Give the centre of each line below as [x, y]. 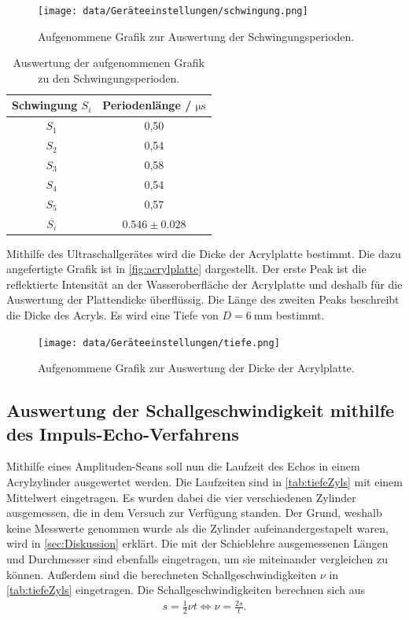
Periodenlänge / [147, 105]
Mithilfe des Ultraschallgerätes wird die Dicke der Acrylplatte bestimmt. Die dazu [204, 253]
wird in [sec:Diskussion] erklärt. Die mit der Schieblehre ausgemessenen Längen [197, 543]
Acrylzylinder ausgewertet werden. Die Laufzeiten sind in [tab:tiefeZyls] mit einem [204, 482]
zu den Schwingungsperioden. [109, 77]
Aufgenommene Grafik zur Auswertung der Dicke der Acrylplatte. [196, 368]
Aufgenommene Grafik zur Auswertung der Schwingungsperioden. [196, 36]
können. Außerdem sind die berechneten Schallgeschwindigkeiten [162, 574]
